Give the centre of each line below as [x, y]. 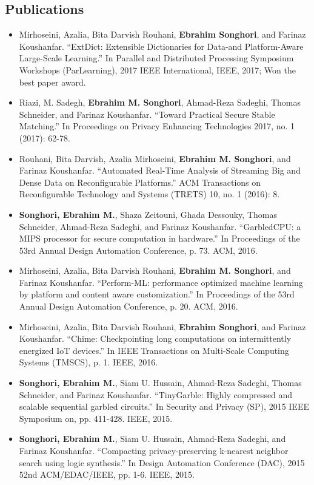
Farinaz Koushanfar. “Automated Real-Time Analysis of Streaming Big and [160, 170]
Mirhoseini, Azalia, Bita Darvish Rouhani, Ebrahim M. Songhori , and [155, 270]
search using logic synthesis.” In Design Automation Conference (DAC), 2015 [162, 462]
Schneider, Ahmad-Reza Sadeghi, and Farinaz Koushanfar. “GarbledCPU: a [160, 226]
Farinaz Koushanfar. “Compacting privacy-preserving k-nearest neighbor [154, 451]
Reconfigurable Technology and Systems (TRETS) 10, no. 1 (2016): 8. [149, 194]
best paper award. [52, 82]
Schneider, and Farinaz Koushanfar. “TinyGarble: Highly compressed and [156, 394]
